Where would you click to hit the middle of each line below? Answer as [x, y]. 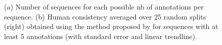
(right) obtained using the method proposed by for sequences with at [111, 26]
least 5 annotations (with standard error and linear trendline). [101, 36]
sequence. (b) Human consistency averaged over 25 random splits [105, 16]
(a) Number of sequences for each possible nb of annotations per [104, 6]
